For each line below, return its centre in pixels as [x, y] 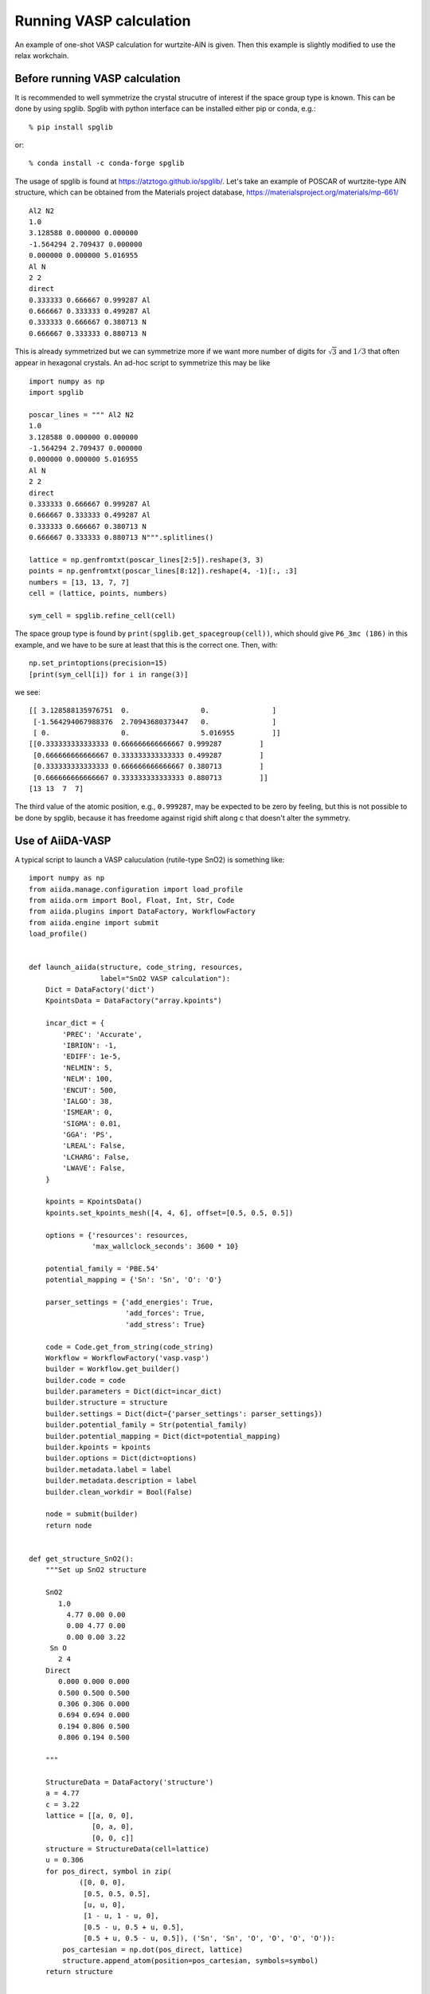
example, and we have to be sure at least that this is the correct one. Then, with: [146, 644]
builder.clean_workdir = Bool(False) [119, 1492]
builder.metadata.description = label [121, 1481]
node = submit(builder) [92, 1514]
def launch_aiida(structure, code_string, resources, [136, 967]
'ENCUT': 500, [90, 1090]
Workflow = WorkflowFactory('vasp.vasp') [127, 1358]
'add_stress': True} [165, 1324]
